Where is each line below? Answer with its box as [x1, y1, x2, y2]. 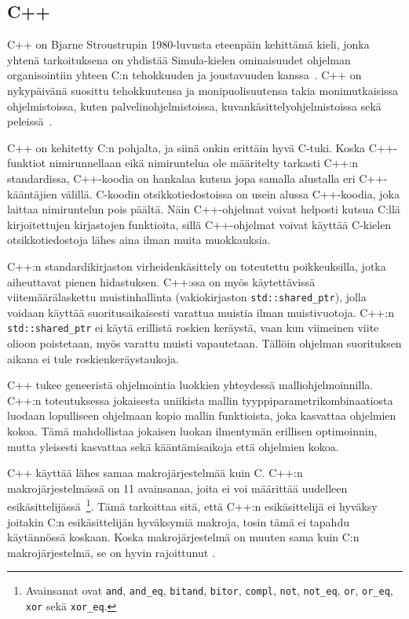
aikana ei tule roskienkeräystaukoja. [7, 350, 179, 366]
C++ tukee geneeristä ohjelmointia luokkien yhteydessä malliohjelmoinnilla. [7, 377, 374, 393]
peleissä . [7, 113, 53, 129]
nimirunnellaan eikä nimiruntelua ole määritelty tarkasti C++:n [49, 155, 359, 171]
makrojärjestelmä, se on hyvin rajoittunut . [7, 544, 215, 560]
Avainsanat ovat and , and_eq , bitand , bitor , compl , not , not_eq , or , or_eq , [25, 582, 393, 599]
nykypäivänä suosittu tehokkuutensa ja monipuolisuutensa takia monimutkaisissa [7, 82, 399, 98]
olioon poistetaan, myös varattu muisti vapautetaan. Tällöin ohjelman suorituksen [7, 335, 402, 351]
